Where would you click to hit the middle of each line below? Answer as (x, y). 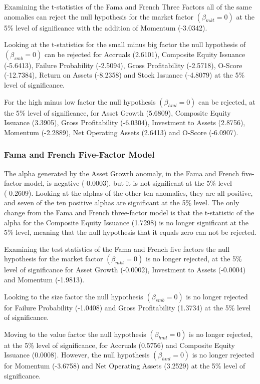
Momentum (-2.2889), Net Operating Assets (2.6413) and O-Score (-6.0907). (121, 132)
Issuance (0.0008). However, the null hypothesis (77, 355)
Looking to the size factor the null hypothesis (74, 296)
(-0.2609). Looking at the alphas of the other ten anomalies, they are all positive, (128, 193)
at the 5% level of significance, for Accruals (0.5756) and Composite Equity (119, 345)
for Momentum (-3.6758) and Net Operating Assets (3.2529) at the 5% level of (125, 366)
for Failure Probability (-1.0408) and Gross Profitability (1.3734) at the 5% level (127, 307)
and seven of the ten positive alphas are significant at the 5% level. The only (122, 203)
